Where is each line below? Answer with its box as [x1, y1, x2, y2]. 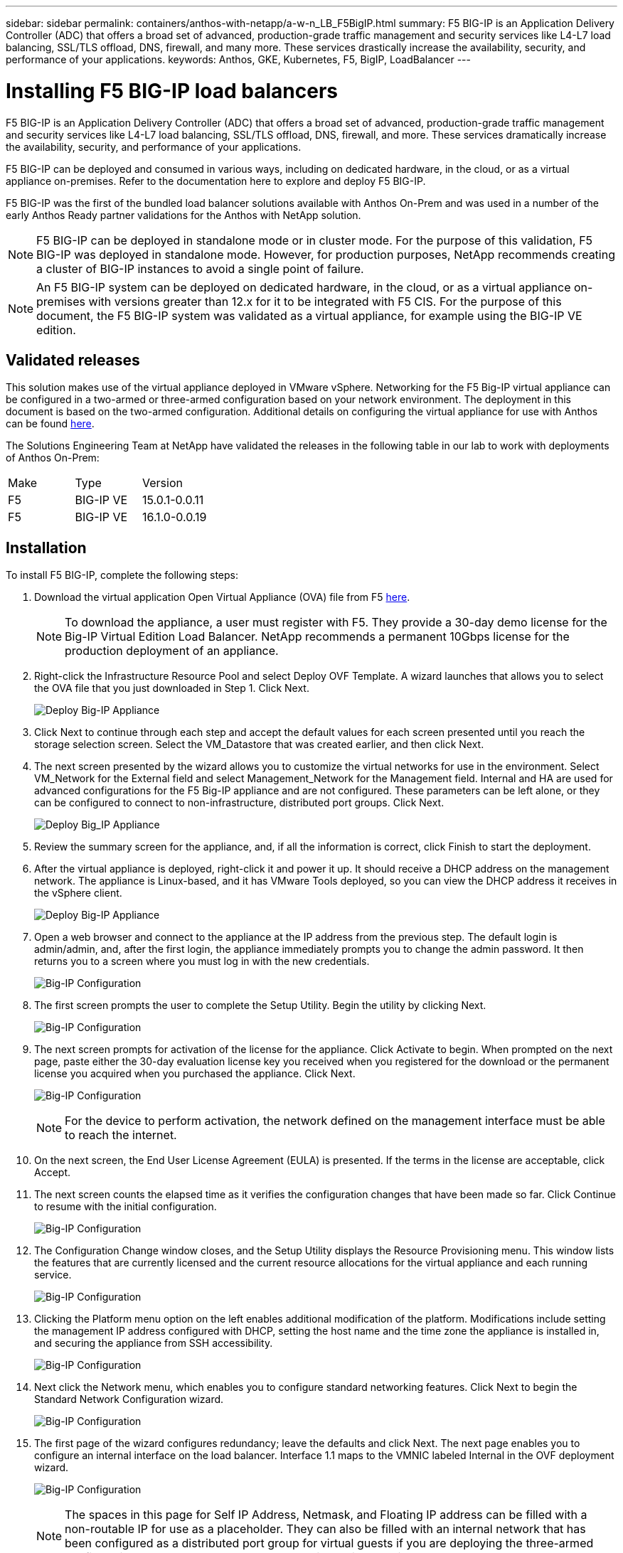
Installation [6, 538, 87, 557]
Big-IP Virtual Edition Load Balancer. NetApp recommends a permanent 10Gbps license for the [65, 629, 570, 644]
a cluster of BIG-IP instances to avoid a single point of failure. [36, 261, 364, 276]
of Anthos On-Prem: [6, 452, 100, 464]
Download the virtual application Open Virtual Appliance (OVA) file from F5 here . [34, 591, 410, 604]
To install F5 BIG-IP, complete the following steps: [6, 569, 238, 582]
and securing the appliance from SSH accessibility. [34, 1337, 273, 1350]
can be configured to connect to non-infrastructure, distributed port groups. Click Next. [34, 796, 444, 809]
